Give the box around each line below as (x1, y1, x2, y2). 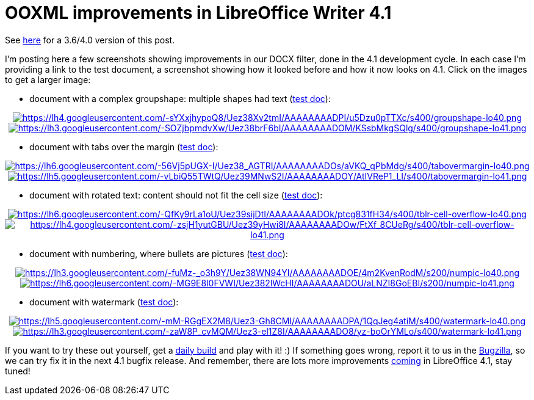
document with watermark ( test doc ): (29, 296, 179, 307)
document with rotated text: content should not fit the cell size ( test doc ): (29, 189, 323, 200)
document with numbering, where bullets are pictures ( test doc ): (29, 248, 288, 259)
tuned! (5, 365, 31, 376)
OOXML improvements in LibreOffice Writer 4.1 (5, 2, 392, 23)
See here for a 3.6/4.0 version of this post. (5, 34, 175, 45)
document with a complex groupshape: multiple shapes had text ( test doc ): (29, 93, 331, 104)
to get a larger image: (5, 74, 91, 85)
